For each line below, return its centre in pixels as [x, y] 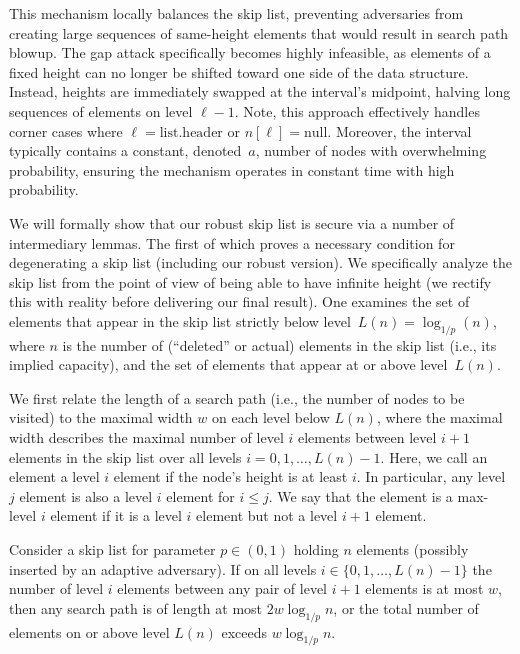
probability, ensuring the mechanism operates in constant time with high [232, 169]
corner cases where [66, 130]
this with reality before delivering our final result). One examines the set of [239, 301]
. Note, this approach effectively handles [357, 110]
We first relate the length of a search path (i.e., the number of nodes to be [237, 397]
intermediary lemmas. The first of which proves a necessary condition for [232, 242]
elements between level [367, 437]
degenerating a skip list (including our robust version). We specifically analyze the [261, 262]
